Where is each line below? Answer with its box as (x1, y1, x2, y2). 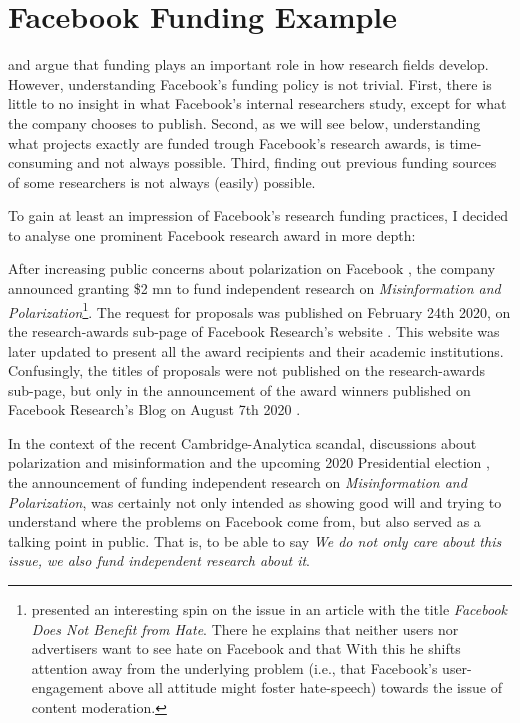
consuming (8, 152, 73, 173)
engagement (31, 677, 104, 698)
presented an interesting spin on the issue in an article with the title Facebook (31, 599, 507, 620)
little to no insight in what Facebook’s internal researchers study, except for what (8, 93, 507, 114)
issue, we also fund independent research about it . (8, 550, 310, 571)
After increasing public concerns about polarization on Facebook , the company (8, 258, 496, 279)
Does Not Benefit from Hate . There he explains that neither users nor (31, 618, 459, 639)
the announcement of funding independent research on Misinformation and (8, 472, 467, 493)
